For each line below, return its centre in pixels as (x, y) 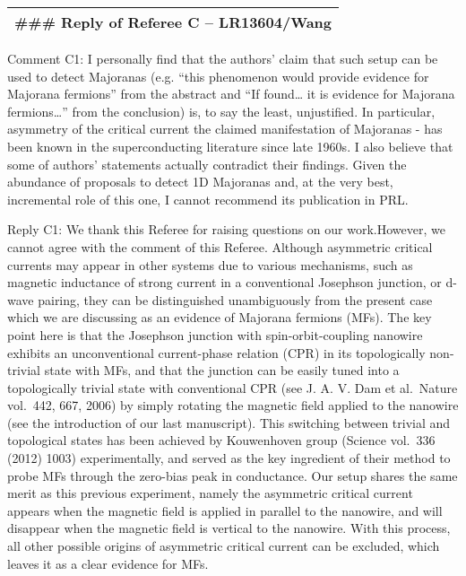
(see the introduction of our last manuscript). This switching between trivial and (229, 422)
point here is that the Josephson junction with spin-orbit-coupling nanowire (215, 334)
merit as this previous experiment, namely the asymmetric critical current (210, 493)
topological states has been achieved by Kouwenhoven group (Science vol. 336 (221, 440)
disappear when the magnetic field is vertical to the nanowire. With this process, (229, 528)
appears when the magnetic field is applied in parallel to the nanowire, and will (225, 510)
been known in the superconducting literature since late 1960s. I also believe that (230, 146)
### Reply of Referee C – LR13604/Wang (173, 22)
